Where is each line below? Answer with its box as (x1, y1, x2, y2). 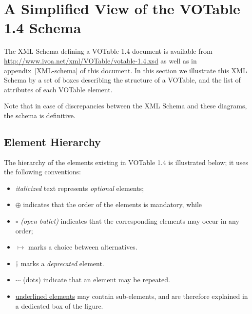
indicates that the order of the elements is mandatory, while (23, 199, 202, 209)
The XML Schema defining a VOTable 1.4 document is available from (4, 46, 213, 56)
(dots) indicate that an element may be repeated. (23, 274, 170, 285)
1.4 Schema (4, 18, 81, 38)
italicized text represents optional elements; (15, 183, 144, 193)
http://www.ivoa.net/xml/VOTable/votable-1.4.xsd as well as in (4, 55, 197, 65)
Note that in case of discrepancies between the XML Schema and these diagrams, (4, 101, 247, 111)
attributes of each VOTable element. (4, 84, 113, 94)
